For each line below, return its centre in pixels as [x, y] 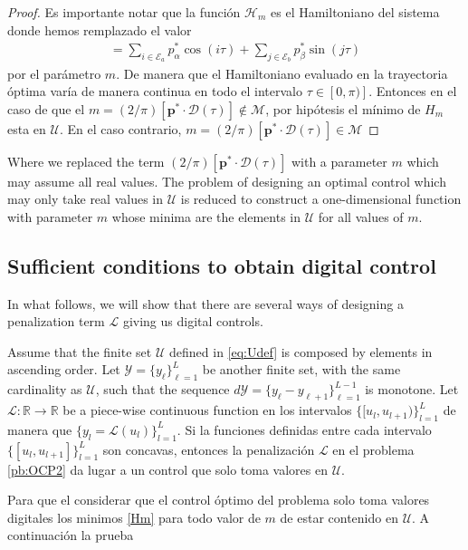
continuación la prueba [71, 535]
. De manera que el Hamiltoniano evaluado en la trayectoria [282, 73]
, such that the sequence [162, 389]
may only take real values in [85, 199]
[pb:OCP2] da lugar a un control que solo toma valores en [167, 469]
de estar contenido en [339, 517]
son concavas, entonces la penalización [209, 449]
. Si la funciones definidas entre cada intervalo [304, 429]
